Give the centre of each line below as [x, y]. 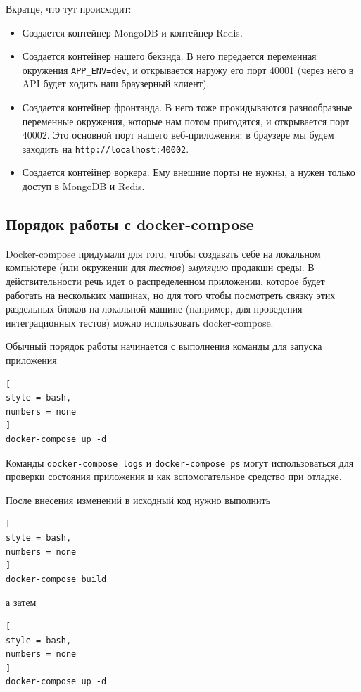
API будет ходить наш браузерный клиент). [116, 83]
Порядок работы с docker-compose [130, 224]
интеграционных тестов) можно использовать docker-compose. [140, 322]
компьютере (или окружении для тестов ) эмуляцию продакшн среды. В [160, 267]
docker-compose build [56, 579]
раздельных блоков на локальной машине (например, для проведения [154, 309]
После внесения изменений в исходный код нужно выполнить [138, 499]
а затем [21, 602]
